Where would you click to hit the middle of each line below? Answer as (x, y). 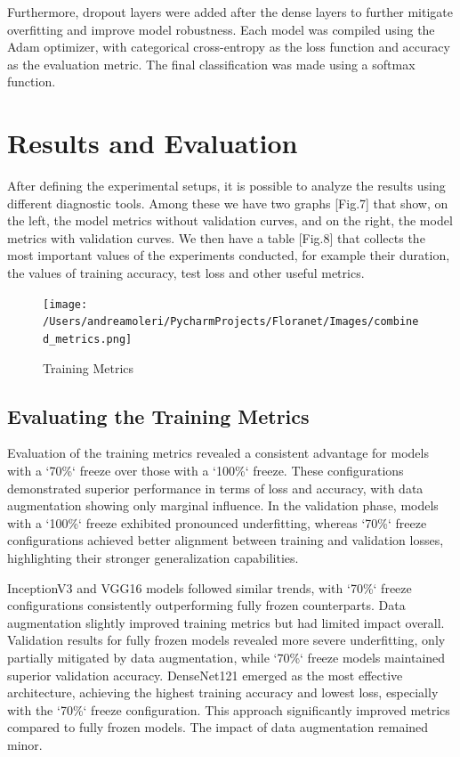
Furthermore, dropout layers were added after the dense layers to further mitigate (230, 12)
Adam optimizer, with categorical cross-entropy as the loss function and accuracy (229, 47)
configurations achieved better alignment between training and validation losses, (226, 540)
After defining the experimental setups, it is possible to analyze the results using (226, 186)
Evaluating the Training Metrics (158, 415)
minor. (25, 744)
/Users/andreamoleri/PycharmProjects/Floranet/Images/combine (231, 322)
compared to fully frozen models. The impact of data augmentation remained (218, 727)
